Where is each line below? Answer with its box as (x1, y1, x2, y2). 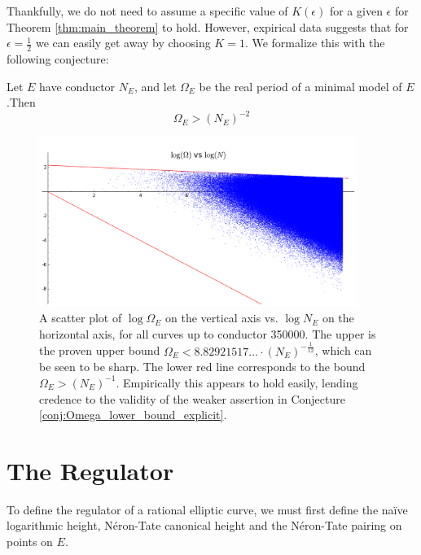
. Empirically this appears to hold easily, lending (116, 374, 358, 391)
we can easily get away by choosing (35, 34, 211, 51)
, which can (314, 342, 372, 359)
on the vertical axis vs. (165, 309, 278, 326)
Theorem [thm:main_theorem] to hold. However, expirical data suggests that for (7, 18, 409, 35)
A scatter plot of (39, 309, 122, 326)
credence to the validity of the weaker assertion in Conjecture (39, 390, 345, 407)
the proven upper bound (39, 342, 160, 359)
